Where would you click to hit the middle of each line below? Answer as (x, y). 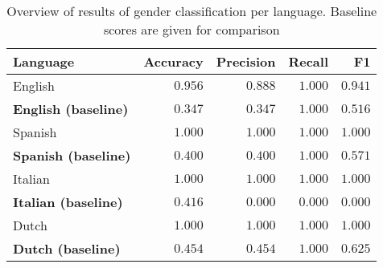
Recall (309, 61)
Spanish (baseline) (72, 155)
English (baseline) (71, 109)
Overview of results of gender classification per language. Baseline (192, 11)
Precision (246, 61)
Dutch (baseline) (67, 248)
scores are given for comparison (191, 29)
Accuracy (173, 61)
